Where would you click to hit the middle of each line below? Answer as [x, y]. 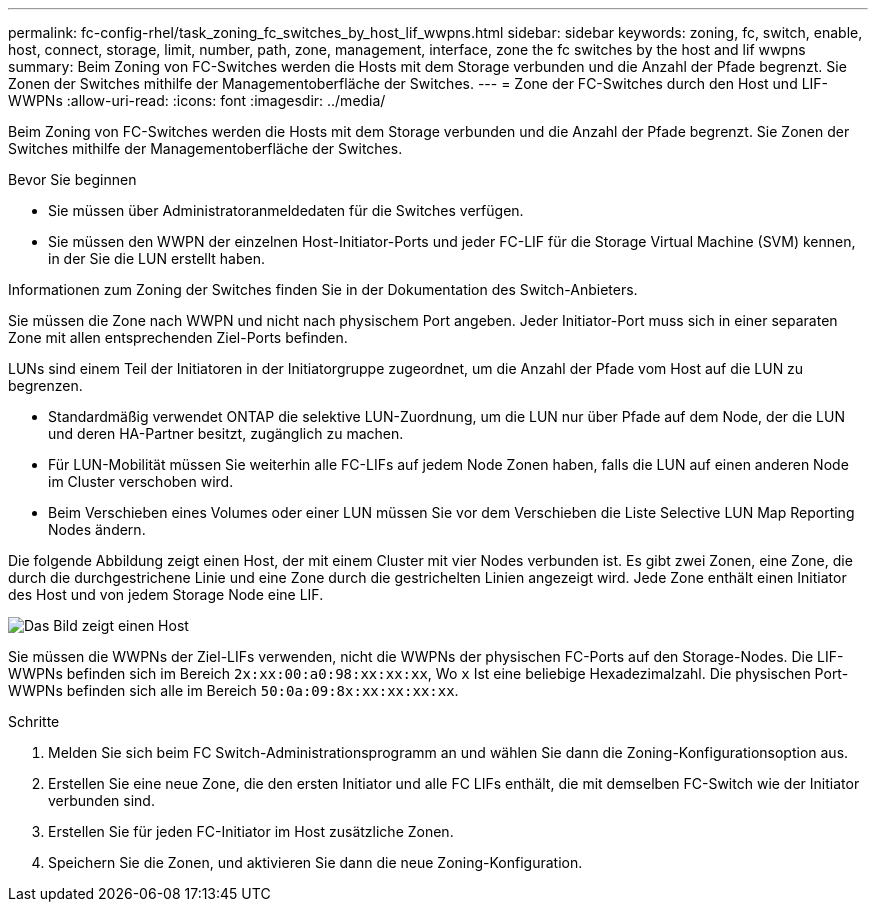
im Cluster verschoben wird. [141, 481]
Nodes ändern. [97, 529]
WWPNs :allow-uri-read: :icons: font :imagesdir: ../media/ [197, 100]
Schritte [34, 721]
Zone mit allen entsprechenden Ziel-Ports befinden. [178, 337]
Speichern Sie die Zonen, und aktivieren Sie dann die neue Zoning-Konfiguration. [315, 862]
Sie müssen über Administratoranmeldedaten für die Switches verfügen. [286, 210]
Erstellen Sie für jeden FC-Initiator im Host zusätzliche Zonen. [251, 831]
